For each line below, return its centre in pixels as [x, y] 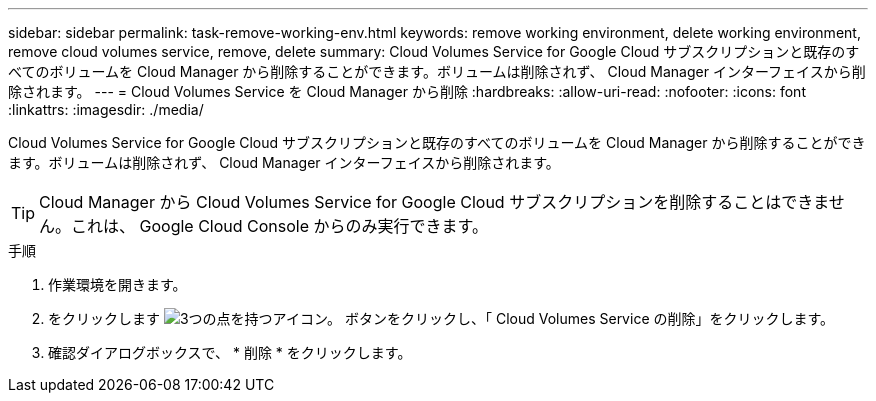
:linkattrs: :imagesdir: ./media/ [106, 109]
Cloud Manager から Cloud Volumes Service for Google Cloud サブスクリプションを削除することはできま [434, 202]
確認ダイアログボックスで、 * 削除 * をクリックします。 [230, 352]
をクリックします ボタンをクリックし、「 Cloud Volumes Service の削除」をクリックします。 [441, 318]
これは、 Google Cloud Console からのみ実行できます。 [279, 226]
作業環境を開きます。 [117, 284]
